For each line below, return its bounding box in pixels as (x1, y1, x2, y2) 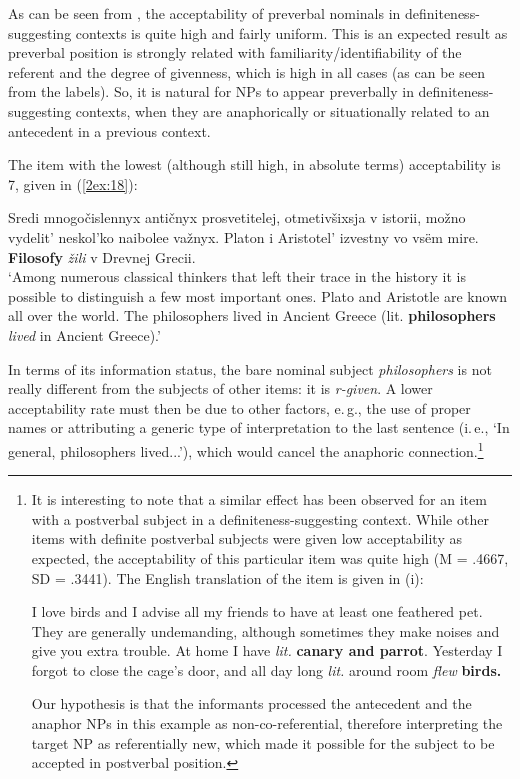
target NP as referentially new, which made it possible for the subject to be (31, 732, 495, 753)
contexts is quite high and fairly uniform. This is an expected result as (75, 22, 508, 43)
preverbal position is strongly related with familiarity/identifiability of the (8, 42, 462, 63)
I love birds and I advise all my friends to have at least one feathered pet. (31, 601, 483, 622)
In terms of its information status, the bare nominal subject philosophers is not (8, 358, 492, 379)
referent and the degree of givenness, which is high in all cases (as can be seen (8, 61, 485, 82)
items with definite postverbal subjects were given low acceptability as (31, 528, 462, 549)
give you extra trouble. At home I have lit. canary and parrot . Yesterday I (31, 640, 503, 661)
